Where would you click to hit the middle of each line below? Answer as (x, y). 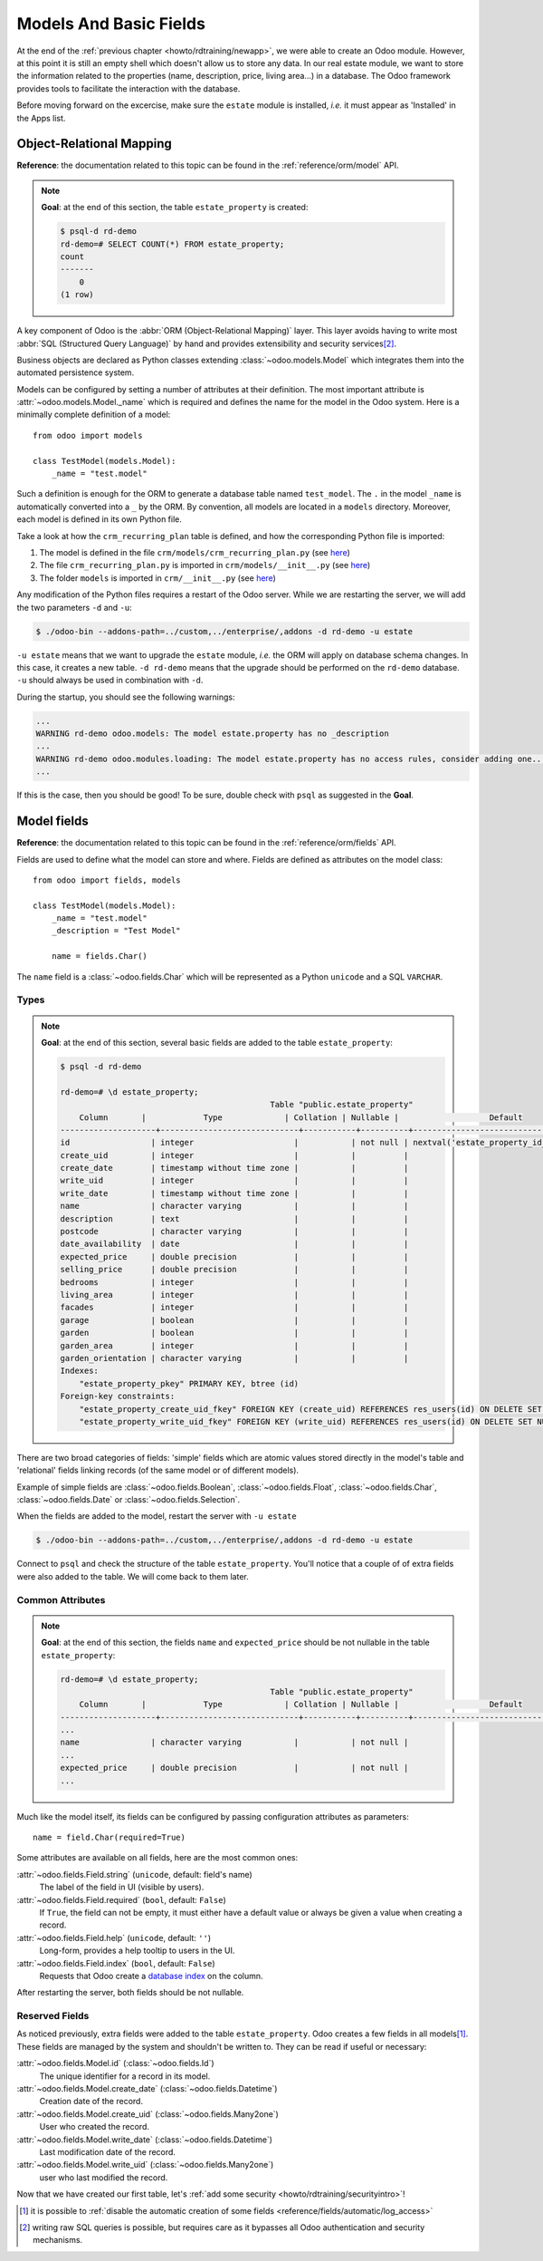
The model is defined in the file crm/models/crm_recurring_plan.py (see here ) (195, 552)
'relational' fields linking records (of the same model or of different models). (157, 1470)
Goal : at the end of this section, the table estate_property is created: (175, 208)
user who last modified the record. (104, 2177)
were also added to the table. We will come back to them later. (133, 1576)
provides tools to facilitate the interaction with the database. (129, 88)
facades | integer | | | (234, 1308)
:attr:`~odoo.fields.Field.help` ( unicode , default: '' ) (114, 1937)
